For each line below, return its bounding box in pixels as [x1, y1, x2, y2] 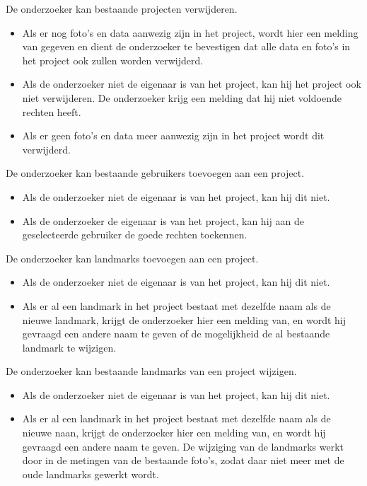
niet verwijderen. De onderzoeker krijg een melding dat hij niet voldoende [22, 90, 342, 105]
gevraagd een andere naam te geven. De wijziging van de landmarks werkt [22, 439, 344, 453]
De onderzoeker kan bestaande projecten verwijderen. [6, 1, 238, 16]
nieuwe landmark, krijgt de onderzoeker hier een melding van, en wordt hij [22, 312, 346, 327]
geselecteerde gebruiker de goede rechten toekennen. [22, 227, 247, 242]
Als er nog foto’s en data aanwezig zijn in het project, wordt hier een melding [22, 25, 359, 40]
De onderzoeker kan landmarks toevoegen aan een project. [6, 250, 259, 265]
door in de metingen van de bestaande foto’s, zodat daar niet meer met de [22, 453, 344, 468]
